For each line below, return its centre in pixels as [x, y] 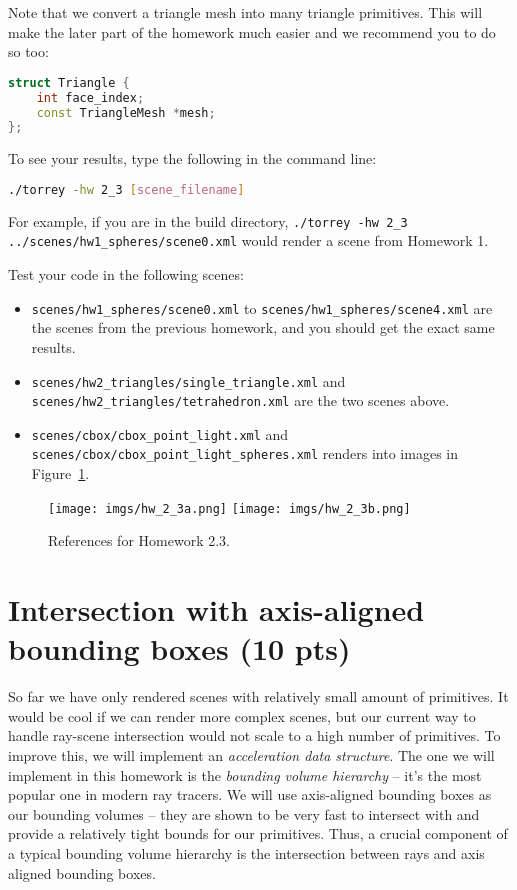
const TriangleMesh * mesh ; [126, 112]
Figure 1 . [60, 473]
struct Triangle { [69, 82]
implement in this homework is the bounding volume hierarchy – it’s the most [245, 774]
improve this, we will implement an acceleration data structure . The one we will [251, 755]
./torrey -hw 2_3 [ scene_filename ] [126, 189]
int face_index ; [90, 97]
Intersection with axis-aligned [216, 609]
